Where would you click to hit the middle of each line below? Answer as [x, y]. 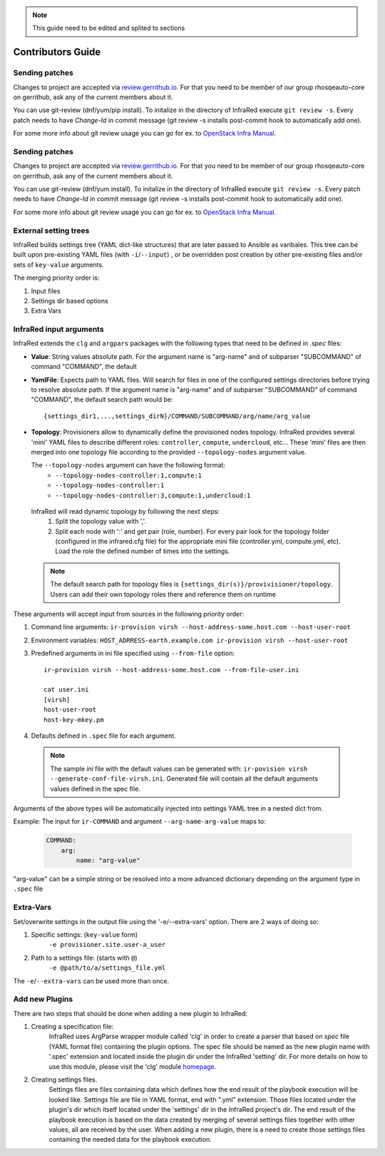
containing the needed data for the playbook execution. [130, 1140]
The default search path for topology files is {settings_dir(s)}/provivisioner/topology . [191, 584]
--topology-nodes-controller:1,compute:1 [129, 475]
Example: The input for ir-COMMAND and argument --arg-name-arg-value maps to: [140, 821]
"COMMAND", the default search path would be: [102, 400]
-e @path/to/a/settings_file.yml [107, 968]
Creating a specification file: [72, 1027]
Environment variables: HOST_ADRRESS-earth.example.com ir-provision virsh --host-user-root [190, 640]
